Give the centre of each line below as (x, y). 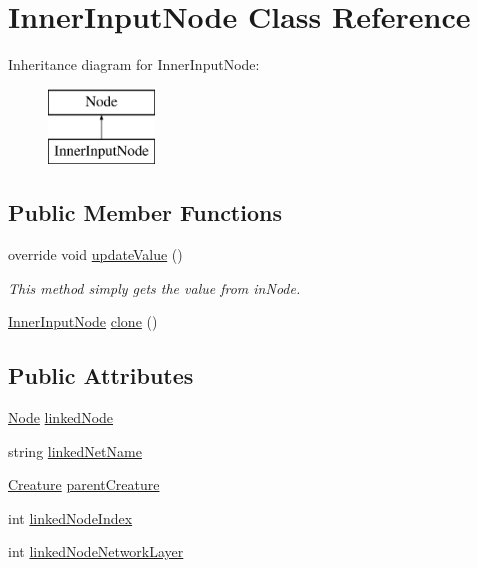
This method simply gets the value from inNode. (154, 287)
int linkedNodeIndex (70, 517)
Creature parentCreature (84, 484)
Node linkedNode (61, 417)
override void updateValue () (95, 254)
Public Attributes (101, 375)
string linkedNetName (75, 450)
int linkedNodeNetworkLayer (96, 551)
